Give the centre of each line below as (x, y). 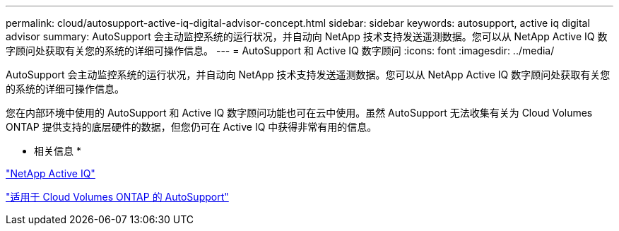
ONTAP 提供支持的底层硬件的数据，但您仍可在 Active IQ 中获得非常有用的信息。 (191, 127)
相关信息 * (58, 151)
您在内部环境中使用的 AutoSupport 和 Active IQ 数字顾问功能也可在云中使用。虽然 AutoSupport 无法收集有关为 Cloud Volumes (299, 113)
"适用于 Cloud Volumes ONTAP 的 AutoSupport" (117, 197)
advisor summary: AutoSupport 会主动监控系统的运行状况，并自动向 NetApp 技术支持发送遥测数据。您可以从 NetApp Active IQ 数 (307, 36)
